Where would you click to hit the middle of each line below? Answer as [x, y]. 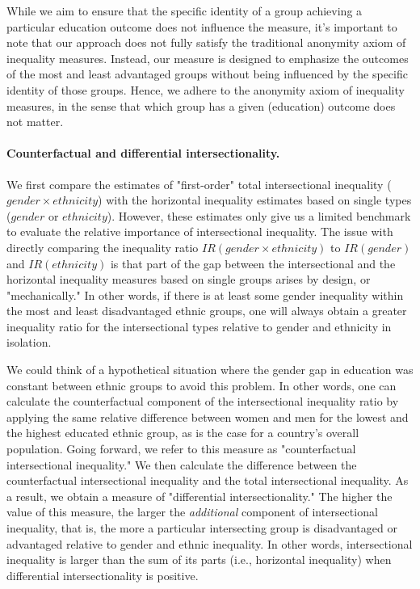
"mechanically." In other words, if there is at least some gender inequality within [205, 294]
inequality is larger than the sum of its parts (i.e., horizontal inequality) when [199, 560]
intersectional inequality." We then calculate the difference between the [182, 464]
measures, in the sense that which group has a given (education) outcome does [201, 105]
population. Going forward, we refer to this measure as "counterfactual [181, 449]
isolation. [29, 342]
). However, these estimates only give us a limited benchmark [259, 215]
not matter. [35, 122]
